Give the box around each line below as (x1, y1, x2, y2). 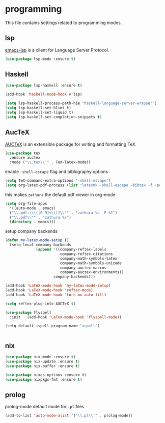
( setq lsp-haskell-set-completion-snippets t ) (5, 114, 102, 119)
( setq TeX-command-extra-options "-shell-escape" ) (5, 178, 111, 183)
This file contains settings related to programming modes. (5, 20, 122, 26)
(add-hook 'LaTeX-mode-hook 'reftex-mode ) (5, 288, 93, 293)
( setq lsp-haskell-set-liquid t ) (5, 110, 74, 115)
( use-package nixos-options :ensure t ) (5, 372, 87, 377)
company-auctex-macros (59, 265, 107, 270)
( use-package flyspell (5, 310, 52, 315)
